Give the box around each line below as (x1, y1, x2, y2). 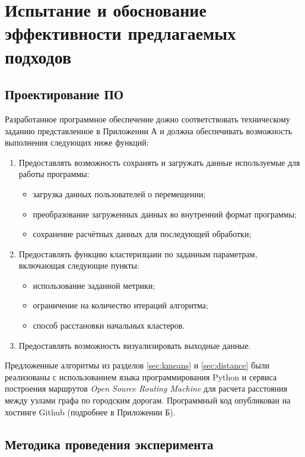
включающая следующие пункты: (18, 259, 139, 272)
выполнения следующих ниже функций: (5, 136, 149, 149)
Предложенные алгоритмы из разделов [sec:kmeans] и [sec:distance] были (5, 359, 270, 371)
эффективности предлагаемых (5, 21, 236, 45)
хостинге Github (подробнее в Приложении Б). (5, 405, 176, 418)
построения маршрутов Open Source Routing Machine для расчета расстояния (5, 382, 287, 395)
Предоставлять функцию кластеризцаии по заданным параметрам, (18, 247, 258, 260)
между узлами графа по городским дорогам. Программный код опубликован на (5, 394, 291, 406)
